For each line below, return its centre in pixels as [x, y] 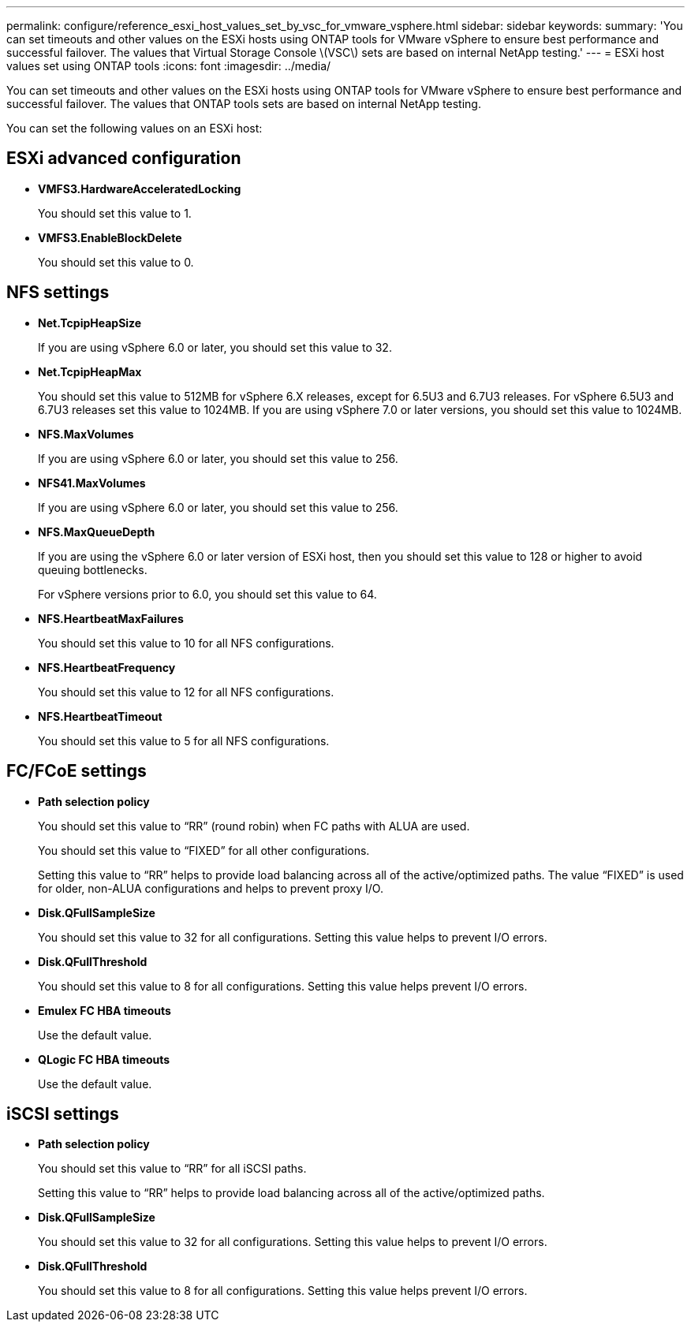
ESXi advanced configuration [124, 159]
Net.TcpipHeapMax [90, 371]
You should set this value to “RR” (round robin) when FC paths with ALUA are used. [254, 826]
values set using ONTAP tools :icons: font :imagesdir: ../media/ [169, 66]
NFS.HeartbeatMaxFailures [111, 618]
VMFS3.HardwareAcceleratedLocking [140, 188]
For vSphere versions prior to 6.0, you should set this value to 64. [207, 594]
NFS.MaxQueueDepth [97, 532]
